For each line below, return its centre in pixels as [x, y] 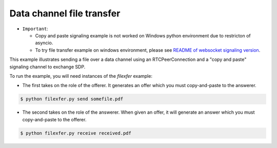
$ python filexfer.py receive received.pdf [76, 133]
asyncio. [44, 43]
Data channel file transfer [65, 13]
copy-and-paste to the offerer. [54, 119]
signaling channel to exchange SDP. [47, 67]
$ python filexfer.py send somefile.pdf [72, 99]
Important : [35, 29]
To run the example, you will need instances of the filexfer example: [81, 76]
